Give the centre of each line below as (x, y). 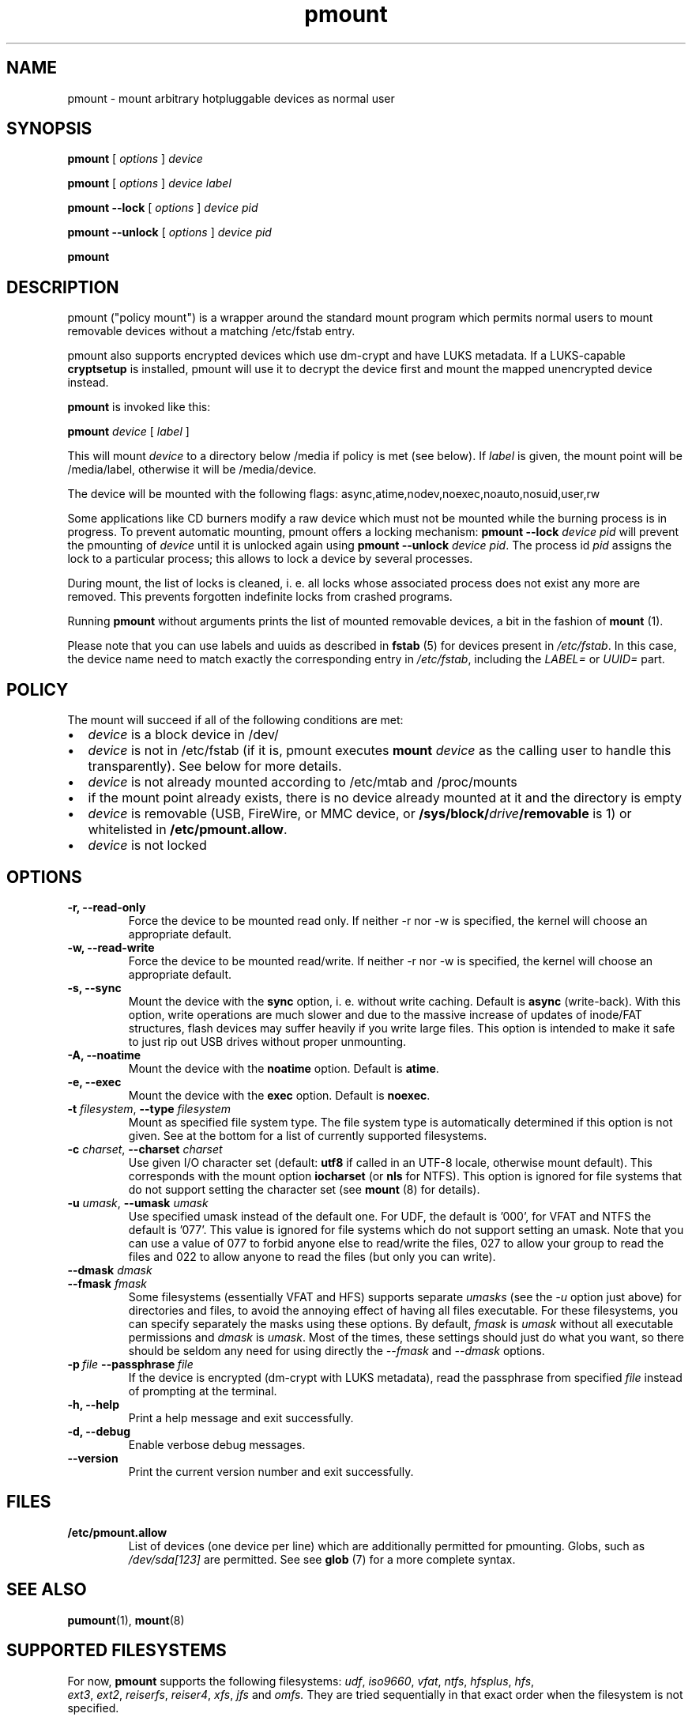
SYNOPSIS (49, 129)
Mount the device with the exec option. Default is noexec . (279, 1095)
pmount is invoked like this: (139, 407)
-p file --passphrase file (130, 1364)
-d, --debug (99, 1431)
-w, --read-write (111, 947)
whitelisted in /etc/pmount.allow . (188, 830)
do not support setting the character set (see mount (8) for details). (304, 1189)
